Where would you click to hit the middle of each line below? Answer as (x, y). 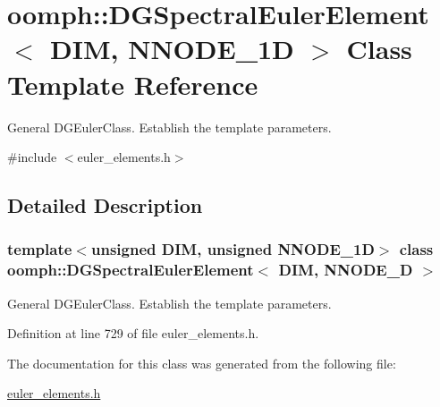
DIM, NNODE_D (346, 270)
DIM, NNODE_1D (172, 49)
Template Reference (133, 84)
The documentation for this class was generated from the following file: (202, 363)
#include (32, 157)
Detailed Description (105, 205)
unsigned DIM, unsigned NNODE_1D (233, 249)
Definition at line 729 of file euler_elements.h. (133, 333)
